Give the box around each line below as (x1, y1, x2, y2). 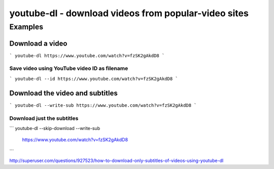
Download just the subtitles (9, 114, 79, 121)
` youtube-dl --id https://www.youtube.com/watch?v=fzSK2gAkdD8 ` (9, 76, 179, 81)
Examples (9, 22, 44, 31)
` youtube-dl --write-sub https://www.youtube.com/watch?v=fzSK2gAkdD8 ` (9, 102, 197, 108)
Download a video (9, 39, 67, 48)
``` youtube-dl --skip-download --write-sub (9, 125, 100, 131)
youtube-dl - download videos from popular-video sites (9, 8, 249, 19)
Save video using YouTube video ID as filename (9, 65, 128, 72)
